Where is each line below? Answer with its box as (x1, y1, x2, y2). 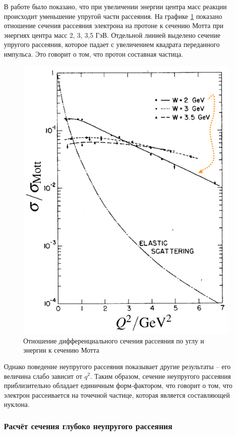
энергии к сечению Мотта (23, 345, 99, 355)
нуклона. (4, 399, 30, 409)
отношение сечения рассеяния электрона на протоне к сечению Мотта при (4, 20, 223, 31)
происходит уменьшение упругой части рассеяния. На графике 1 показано (4, 11, 222, 21)
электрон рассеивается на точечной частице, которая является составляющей (4, 389, 230, 400)
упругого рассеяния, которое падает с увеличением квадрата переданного (4, 39, 220, 49)
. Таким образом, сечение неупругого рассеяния (90, 371, 231, 381)
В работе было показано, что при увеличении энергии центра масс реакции (4, 1, 227, 11)
